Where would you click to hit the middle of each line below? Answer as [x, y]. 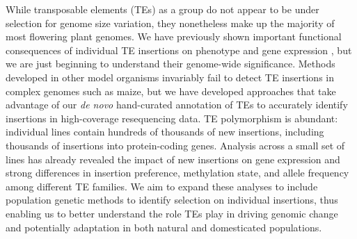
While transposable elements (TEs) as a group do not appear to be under [162, 9]
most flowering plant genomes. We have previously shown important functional [174, 36]
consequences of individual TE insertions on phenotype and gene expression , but [179, 50]
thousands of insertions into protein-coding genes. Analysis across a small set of [175, 145]
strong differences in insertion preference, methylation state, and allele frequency [177, 173]
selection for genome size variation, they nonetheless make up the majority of [170, 23]
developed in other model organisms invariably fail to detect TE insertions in [170, 77]
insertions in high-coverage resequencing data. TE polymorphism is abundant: [172, 118]
